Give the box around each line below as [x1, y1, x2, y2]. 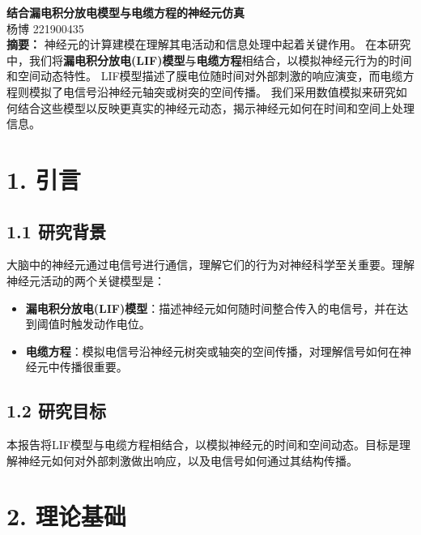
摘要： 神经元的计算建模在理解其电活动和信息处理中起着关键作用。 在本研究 [6, 36, 411, 53]
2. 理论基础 [6, 499, 126, 533]
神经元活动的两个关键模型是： [6, 272, 165, 289]
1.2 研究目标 [6, 398, 106, 423]
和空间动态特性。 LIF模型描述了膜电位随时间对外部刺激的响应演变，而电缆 [6, 67, 403, 84]
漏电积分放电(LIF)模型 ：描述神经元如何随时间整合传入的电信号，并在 [25, 299, 398, 316]
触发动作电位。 [70, 315, 151, 332]
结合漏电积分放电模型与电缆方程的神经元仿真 [6, 4, 245, 20]
